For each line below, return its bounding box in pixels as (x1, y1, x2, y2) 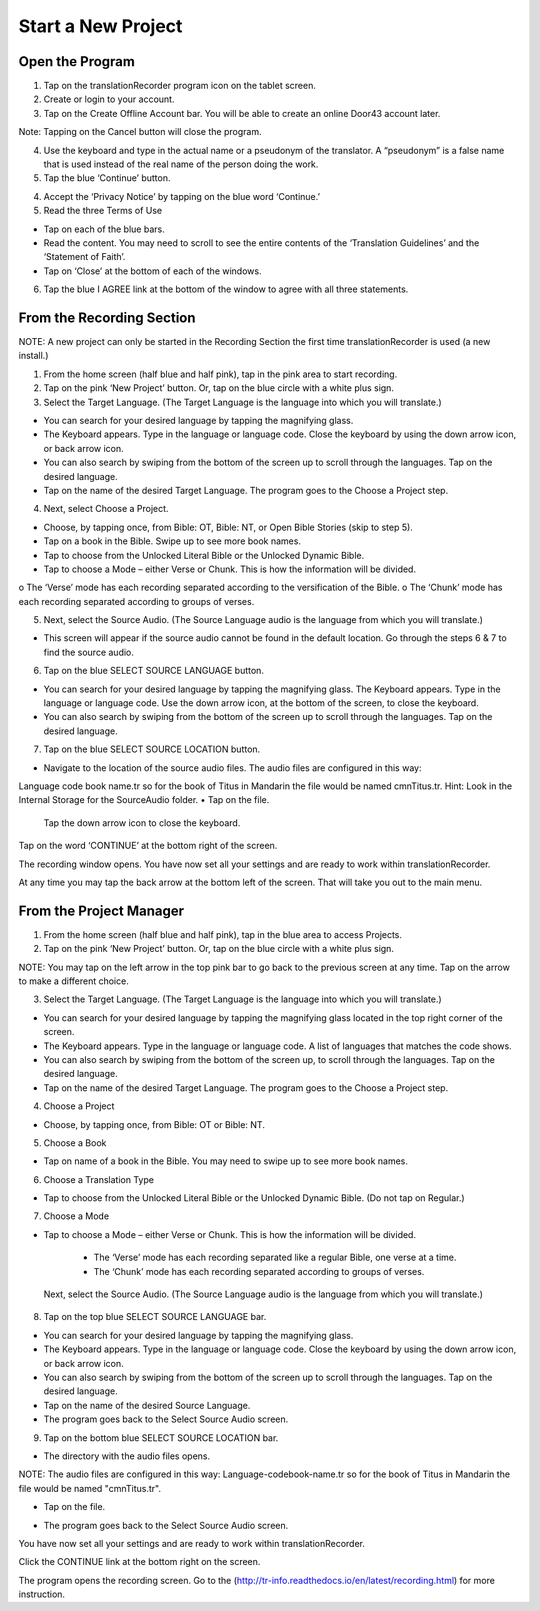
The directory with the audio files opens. (43, 1450, 211, 1462)
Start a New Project (18, 15, 183, 37)
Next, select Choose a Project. (43, 503, 169, 515)
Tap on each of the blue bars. (43, 223, 165, 235)
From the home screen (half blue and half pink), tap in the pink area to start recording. (43, 368, 398, 380)
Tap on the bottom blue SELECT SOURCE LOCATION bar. (43, 1431, 279, 1444)
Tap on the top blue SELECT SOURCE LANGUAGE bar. (43, 1311, 267, 1323)
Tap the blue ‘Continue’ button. (43, 172, 171, 184)
